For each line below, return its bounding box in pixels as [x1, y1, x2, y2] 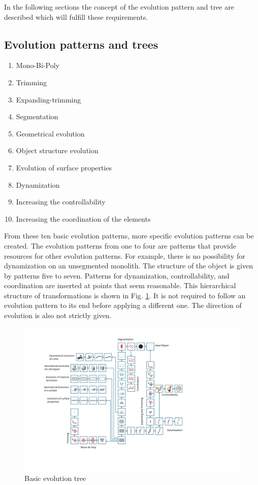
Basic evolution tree [24, 473, 86, 483]
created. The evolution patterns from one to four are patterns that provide [4, 240, 237, 251]
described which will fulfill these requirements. [4, 11, 148, 22]
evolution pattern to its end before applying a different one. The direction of [4, 300, 242, 310]
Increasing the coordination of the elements [16, 213, 151, 224]
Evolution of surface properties [16, 162, 112, 172]
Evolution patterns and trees [4, 36, 158, 52]
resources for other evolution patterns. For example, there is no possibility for [4, 250, 245, 261]
